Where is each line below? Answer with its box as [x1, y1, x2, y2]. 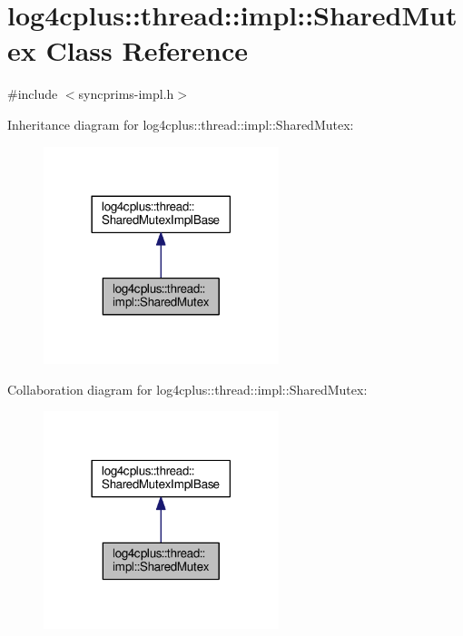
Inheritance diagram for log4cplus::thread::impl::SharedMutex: [7, 114, 354, 133]
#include [7, 84, 58, 103]
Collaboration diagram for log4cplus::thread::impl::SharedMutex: [7, 379, 368, 398]
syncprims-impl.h [78, 84, 174, 103]
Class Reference [45, 32, 248, 69]
